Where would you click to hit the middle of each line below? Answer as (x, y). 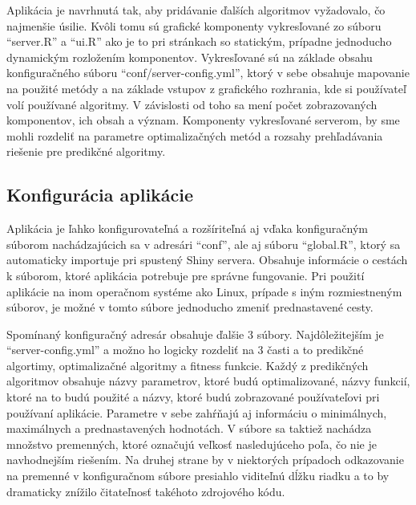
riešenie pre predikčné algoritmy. (86, 151)
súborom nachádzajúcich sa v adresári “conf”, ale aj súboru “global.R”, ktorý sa (204, 244)
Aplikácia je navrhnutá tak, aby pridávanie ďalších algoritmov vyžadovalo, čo (196, 10)
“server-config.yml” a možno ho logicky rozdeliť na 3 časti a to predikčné (185, 350)
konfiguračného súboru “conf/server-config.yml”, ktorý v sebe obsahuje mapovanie (208, 73)
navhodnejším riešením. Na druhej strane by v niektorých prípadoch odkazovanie (205, 460)
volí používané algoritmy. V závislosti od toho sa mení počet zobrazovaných (192, 104)
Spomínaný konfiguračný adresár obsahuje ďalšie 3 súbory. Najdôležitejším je (195, 334)
